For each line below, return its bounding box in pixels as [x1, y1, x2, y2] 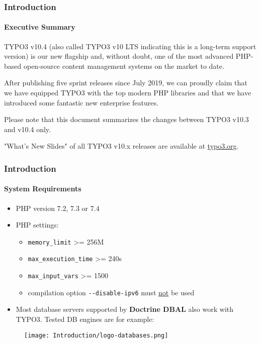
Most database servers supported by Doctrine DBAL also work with [16, 304, 234, 314]
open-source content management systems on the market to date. [23, 60, 224, 71]
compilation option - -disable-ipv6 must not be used [28, 287, 195, 297]
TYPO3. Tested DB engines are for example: [16, 314, 154, 324]
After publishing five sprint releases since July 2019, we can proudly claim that [4, 77, 247, 88]
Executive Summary [4, 22, 75, 32]
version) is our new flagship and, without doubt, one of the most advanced [4, 51, 234, 61]
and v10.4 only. [4, 124, 51, 134]
